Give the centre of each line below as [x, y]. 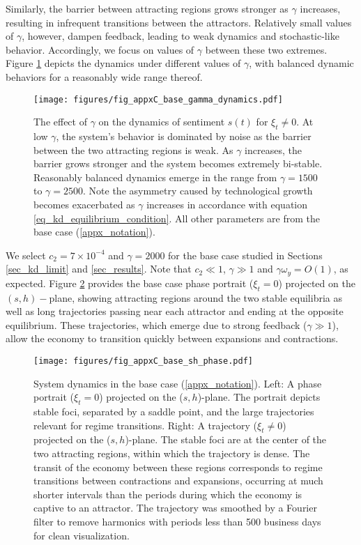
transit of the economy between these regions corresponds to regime [178, 467]
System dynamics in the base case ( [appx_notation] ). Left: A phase [178, 383]
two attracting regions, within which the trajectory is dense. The [172, 453]
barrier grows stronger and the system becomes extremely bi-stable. [178, 163]
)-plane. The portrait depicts [259, 397]
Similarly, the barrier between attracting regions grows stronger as [147, 8]
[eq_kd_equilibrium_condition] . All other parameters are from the [177, 218]
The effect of [60, 122]
